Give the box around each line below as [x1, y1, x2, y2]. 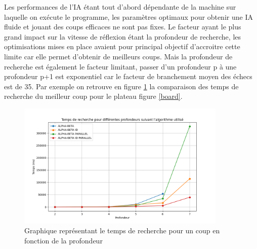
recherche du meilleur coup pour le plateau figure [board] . [4, 91, 183, 101]
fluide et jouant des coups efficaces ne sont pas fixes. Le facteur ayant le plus [4, 21, 241, 32]
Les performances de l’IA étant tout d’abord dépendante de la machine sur [4, 2, 236, 12]
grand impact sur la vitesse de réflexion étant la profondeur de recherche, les [4, 31, 241, 42]
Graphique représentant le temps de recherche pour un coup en [24, 225, 220, 236]
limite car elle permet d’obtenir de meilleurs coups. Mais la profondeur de [4, 51, 233, 61]
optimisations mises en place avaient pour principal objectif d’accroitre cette [4, 41, 240, 52]
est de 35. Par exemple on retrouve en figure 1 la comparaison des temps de [4, 81, 239, 91]
